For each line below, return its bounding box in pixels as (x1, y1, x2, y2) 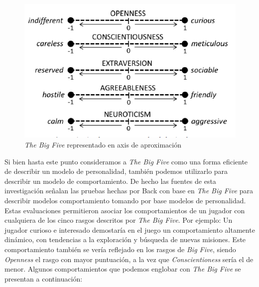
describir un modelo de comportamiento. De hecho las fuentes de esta (4, 175, 216, 186)
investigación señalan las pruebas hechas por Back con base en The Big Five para (4, 185, 253, 196)
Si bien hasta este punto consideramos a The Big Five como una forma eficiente (4, 156, 248, 166)
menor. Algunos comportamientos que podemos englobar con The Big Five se (4, 264, 241, 274)
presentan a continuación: (4, 273, 83, 284)
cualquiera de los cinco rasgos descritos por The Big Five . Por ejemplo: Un (4, 215, 233, 225)
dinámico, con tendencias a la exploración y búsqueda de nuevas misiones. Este (4, 234, 246, 245)
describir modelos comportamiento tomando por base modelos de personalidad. (4, 195, 246, 205)
